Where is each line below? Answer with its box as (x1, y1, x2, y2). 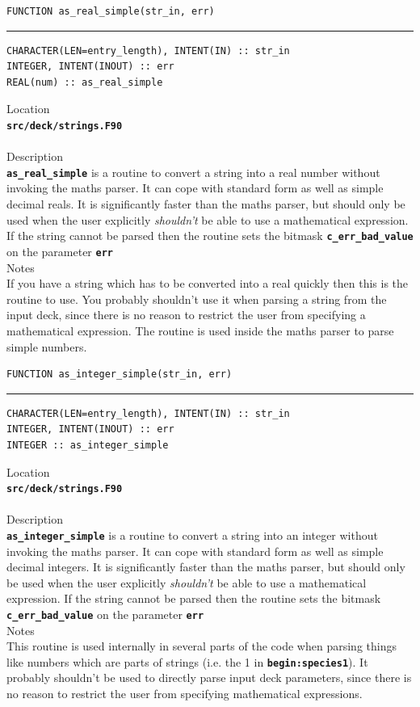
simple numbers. (6, 338, 87, 355)
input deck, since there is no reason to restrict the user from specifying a (6, 306, 366, 323)
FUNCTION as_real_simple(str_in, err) (6, 6, 215, 17)
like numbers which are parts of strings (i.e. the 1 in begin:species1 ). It (6, 653, 368, 670)
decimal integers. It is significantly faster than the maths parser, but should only (6, 558, 405, 575)
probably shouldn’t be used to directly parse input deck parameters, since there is (6, 669, 412, 686)
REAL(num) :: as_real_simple (6, 76, 163, 88)
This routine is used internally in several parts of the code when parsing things (6, 638, 397, 654)
